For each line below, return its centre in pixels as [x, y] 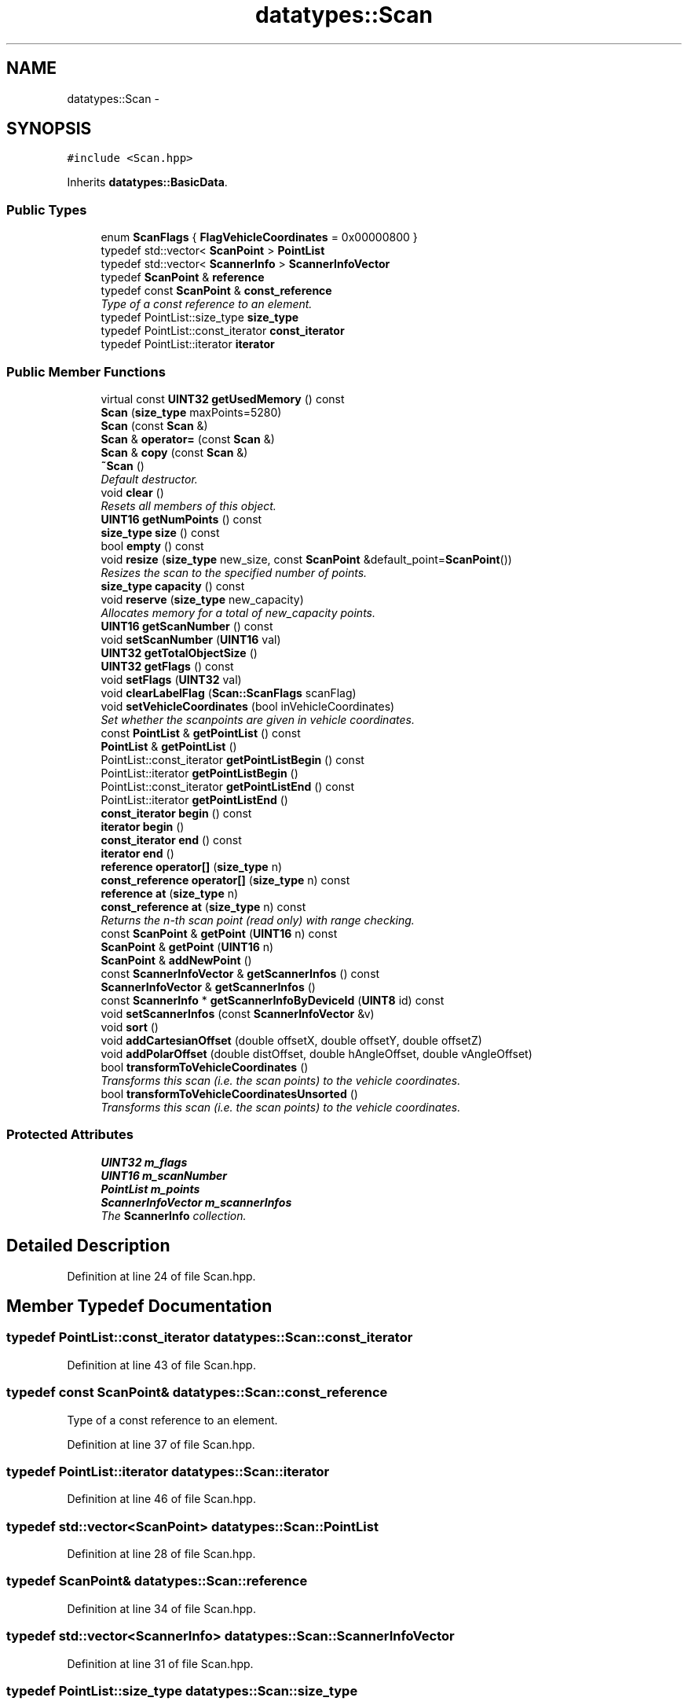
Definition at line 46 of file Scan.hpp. [161, 1499]
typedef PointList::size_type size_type [200, 318]
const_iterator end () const [171, 840]
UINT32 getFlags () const [167, 666]
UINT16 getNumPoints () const [181, 519]
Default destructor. [149, 479]
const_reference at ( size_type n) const [203, 906]
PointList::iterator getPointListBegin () [199, 773]
